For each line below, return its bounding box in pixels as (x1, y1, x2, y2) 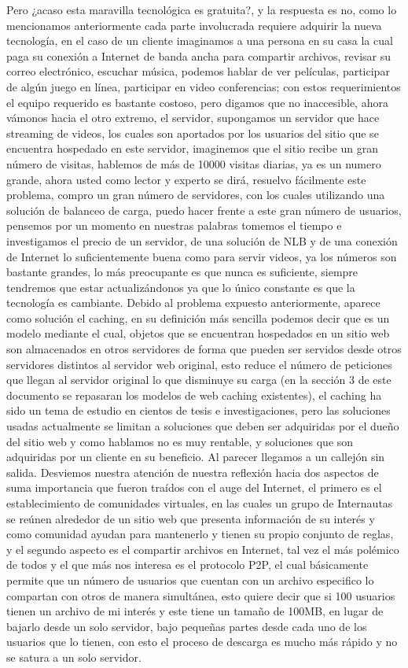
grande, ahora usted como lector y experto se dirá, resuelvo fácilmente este (6, 171, 366, 187)
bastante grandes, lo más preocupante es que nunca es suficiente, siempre (6, 264, 358, 280)
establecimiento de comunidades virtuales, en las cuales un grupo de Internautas (6, 495, 393, 511)
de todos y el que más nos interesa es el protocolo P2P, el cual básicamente (6, 556, 369, 573)
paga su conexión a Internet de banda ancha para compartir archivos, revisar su (6, 47, 391, 64)
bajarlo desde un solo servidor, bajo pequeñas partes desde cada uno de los (6, 618, 367, 634)
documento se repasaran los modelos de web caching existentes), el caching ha (6, 386, 382, 403)
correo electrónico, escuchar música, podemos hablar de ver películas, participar (6, 63, 390, 79)
